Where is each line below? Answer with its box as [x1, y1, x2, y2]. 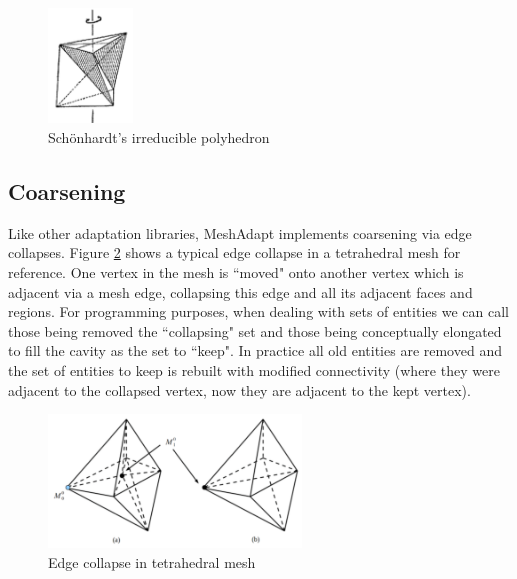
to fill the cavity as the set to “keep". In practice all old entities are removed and [8, 340, 502, 361]
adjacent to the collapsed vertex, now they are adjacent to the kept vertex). [8, 379, 471, 400]
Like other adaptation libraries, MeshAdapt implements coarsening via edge [8, 222, 472, 243]
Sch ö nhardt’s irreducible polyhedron [48, 127, 270, 147]
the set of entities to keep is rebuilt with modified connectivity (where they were [8, 359, 500, 380]
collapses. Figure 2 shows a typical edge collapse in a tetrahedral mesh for [8, 242, 461, 263]
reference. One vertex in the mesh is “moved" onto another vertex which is [8, 261, 464, 282]
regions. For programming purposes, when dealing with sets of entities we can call [8, 301, 509, 322]
